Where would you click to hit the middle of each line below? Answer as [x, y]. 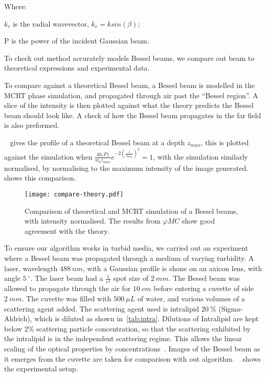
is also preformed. [32, 125]
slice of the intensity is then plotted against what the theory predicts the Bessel [129, 105]
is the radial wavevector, [51, 23]
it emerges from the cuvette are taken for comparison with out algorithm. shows [132, 358]
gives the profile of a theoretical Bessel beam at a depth [97, 142]
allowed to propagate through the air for [68, 288]
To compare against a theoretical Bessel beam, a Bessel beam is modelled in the [130, 85]
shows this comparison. [40, 178]
